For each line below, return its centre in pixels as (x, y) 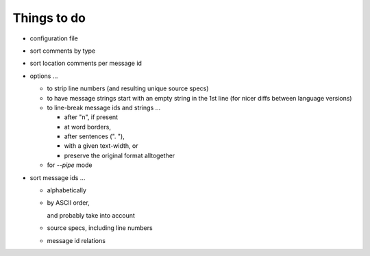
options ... (44, 76)
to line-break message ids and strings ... (104, 107)
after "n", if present (91, 117)
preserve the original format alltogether (120, 155)
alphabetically (67, 190)
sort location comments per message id (86, 63)
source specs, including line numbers (100, 228)
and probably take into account (91, 215)
